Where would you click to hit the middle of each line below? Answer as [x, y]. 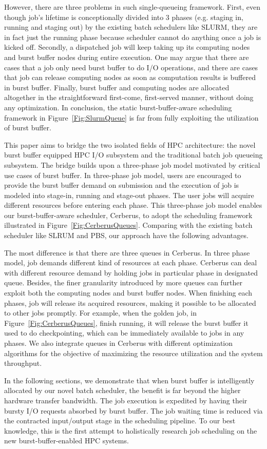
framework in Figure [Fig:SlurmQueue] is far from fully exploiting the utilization [131, 117]
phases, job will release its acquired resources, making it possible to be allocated [130, 302]
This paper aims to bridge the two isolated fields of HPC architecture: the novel [130, 144]
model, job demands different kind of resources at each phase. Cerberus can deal [131, 262]
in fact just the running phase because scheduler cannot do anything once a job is [133, 37]
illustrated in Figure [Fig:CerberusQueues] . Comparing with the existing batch [128, 225]
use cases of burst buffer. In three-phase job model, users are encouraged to [123, 175]
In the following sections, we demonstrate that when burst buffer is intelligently [129, 380]
